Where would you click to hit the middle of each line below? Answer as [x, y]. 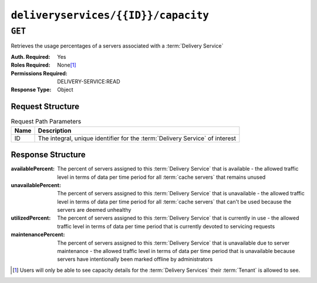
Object [65, 90]
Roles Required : [31, 65]
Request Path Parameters [46, 122]
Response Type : [31, 90]
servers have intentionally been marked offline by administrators [135, 259]
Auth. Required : [31, 56]
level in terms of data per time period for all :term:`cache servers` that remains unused [161, 177]
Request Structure [45, 107]
